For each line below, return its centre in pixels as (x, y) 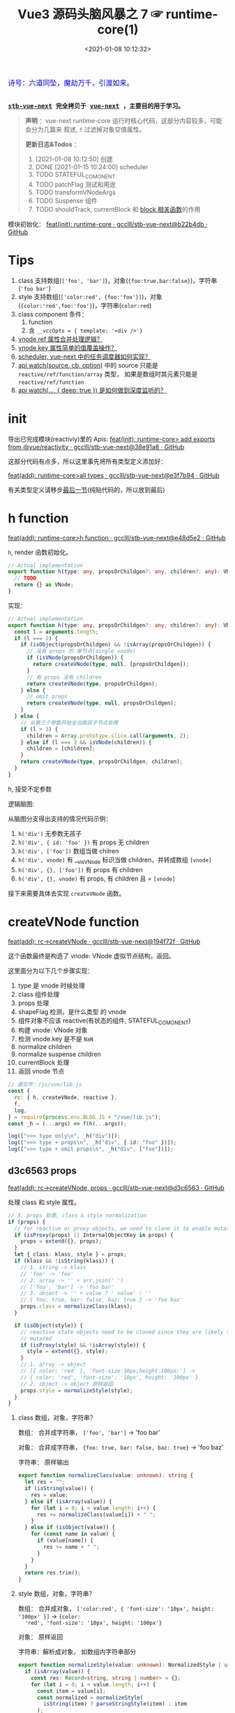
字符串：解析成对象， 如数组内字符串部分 (77, 1652)
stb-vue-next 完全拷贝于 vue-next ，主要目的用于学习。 (96, 106)
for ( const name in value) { (73, 1534)
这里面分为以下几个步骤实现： (51, 970)
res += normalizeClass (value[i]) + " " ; (96, 1515)
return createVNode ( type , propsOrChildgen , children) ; (102, 762)
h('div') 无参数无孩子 (50, 833)
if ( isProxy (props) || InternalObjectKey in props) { (94, 1235)
